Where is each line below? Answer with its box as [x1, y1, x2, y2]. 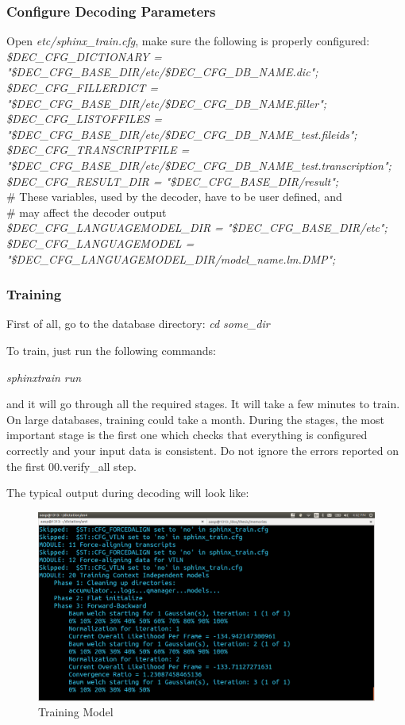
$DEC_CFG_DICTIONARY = [6, 48, 162, 64]
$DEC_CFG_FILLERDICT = [6, 79, 159, 95]
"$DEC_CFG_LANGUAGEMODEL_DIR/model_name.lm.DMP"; [6, 250, 336, 267]
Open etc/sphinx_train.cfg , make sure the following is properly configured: [6, 33, 370, 49]
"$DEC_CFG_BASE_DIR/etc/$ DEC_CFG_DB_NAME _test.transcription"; [6, 156, 391, 173]
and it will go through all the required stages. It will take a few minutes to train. [6, 395, 400, 412]
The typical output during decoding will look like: [6, 484, 249, 501]
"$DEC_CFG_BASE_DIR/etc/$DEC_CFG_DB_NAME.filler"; [6, 94, 327, 111]
